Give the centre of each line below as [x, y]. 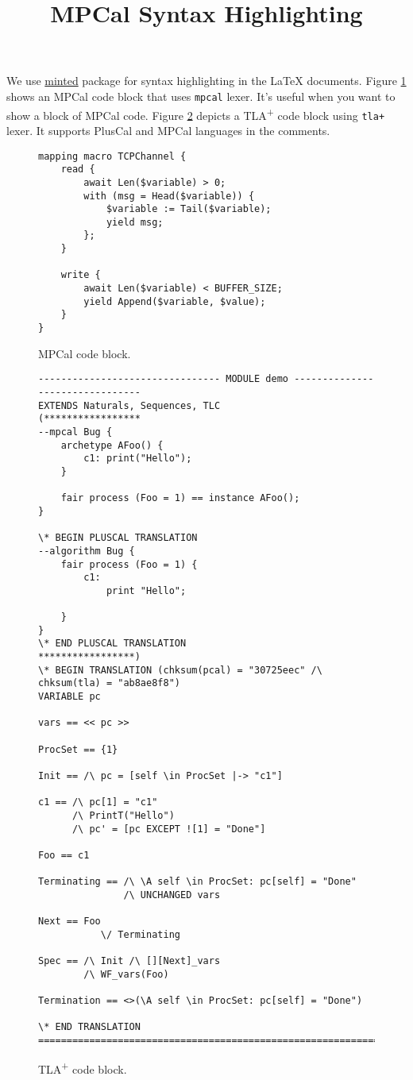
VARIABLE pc [69, 697]
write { [81, 275]
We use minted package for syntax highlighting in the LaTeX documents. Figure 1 [206, 81]
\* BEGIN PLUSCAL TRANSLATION [118, 538]
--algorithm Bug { [87, 551]
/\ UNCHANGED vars [172, 895]
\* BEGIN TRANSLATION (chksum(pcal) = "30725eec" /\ [180, 670]
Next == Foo [69, 922]
